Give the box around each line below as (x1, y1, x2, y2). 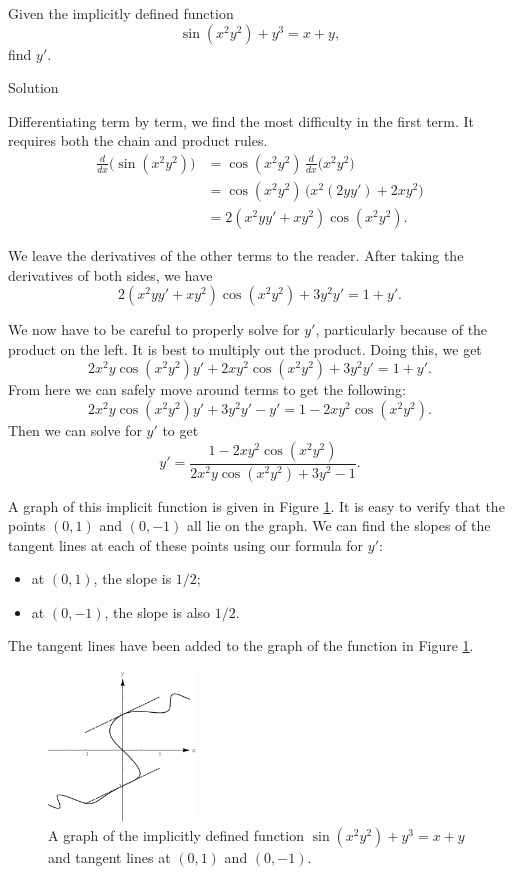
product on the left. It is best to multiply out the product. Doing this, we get (8, 338, 482, 359)
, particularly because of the (315, 319, 488, 340)
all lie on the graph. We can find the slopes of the (186, 515, 491, 536)
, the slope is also (104, 601, 211, 622)
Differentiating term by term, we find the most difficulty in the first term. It (8, 110, 475, 131)
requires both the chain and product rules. (8, 130, 268, 151)
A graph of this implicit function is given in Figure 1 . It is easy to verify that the (8, 495, 505, 516)
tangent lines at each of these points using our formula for (8, 534, 364, 555)
